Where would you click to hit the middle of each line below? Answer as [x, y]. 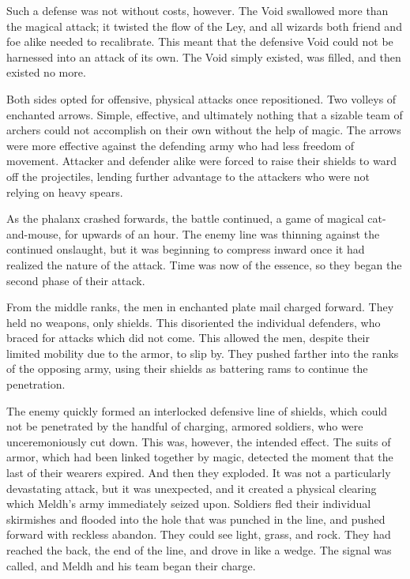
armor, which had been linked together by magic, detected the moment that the [200, 457]
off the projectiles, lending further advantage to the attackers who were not [188, 176]
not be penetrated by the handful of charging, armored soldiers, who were [185, 426]
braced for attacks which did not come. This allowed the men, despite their [188, 338]
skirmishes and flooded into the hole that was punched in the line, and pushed [196, 519]
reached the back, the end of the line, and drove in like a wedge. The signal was [199, 550]
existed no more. [46, 72]
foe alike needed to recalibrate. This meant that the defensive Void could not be [200, 41]
